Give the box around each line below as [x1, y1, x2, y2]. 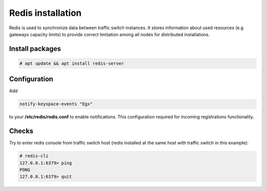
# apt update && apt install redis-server [19, 60, 124, 66]
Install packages [9, 45, 61, 53]
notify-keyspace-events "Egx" [19, 101, 93, 107]
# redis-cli [19, 153, 49, 159]
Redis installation [9, 7, 82, 18]
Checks [9, 127, 34, 136]
